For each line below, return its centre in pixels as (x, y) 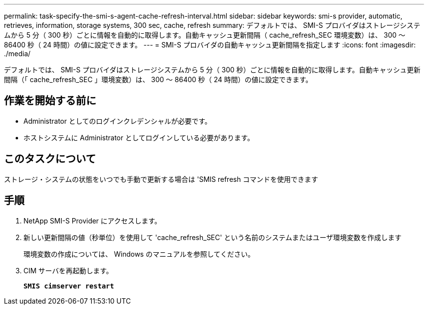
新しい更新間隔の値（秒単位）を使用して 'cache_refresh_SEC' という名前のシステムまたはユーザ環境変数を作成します (213, 237)
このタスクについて (50, 159)
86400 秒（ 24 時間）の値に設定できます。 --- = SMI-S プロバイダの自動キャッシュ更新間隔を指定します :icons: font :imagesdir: (210, 45)
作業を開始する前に (50, 101)
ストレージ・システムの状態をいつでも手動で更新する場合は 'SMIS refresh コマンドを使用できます (161, 179)
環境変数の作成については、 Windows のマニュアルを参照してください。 (139, 254)
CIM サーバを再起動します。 (68, 270)
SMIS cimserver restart (69, 286)
